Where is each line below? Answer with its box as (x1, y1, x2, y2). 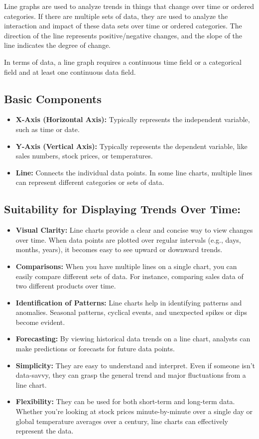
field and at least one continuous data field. (4, 66, 136, 77)
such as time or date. (15, 124, 80, 134)
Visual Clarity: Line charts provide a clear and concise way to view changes (15, 225, 253, 235)
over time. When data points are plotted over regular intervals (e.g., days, (15, 234, 241, 245)
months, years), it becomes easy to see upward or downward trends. (15, 244, 223, 255)
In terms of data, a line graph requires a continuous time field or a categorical (4, 56, 242, 67)
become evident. (15, 316, 65, 327)
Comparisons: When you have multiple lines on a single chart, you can (15, 261, 237, 271)
